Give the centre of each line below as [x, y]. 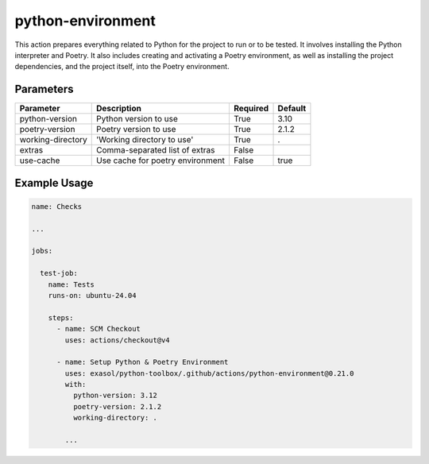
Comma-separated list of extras [156, 150]
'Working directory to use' [145, 140]
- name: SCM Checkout [99, 329]
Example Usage [54, 183]
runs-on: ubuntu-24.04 [92, 295]
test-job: [59, 273]
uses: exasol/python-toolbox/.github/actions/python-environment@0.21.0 [209, 373]
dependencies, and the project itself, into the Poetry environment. [122, 67]
